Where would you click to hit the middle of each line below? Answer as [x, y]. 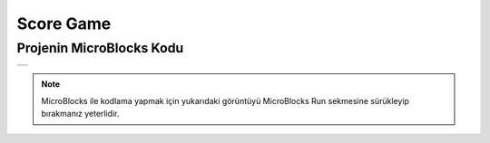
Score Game [64, 24]
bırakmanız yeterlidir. [80, 114]
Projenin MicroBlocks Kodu [100, 48]
